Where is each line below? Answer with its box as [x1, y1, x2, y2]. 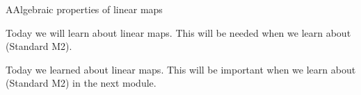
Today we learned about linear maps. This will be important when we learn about [6, 62, 356, 76]
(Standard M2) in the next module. [6, 76, 157, 90]
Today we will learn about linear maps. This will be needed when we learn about [6, 25, 351, 40]
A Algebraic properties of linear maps [6, 2, 163, 16]
